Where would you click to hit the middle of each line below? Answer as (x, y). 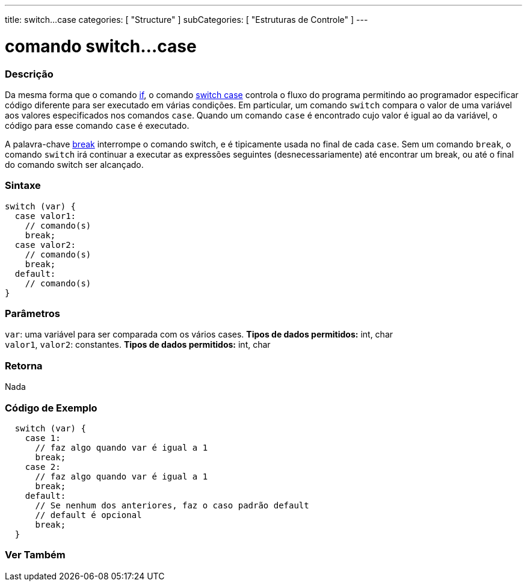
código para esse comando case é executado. (97, 125)
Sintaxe (23, 186)
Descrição (29, 74)
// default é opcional (88, 515)
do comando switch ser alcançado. (74, 164)
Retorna (24, 365)
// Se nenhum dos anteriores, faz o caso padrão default (172, 505)
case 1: (43, 438)
